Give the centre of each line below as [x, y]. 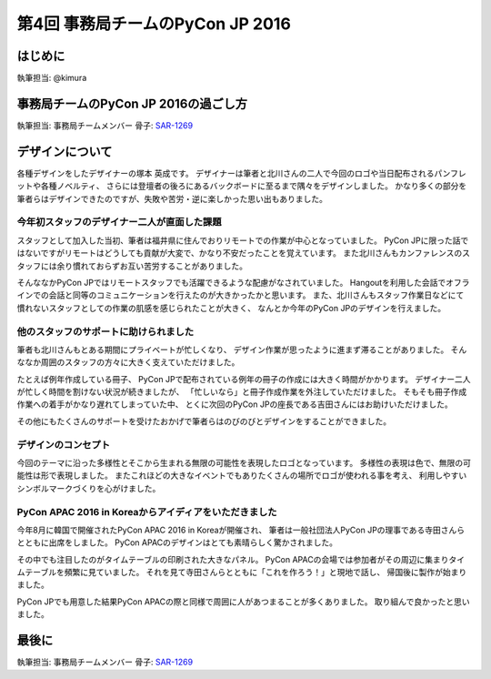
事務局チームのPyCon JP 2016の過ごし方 [132, 103]
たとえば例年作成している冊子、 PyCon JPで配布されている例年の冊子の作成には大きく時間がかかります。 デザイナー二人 [244, 379]
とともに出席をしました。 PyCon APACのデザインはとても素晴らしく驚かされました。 [177, 542]
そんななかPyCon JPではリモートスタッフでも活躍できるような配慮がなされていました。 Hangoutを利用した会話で [231, 282]
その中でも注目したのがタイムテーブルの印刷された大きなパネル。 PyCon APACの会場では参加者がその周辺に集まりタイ [241, 559]
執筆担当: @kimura [52, 78]
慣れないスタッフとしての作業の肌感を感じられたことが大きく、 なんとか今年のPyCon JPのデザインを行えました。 [231, 308]
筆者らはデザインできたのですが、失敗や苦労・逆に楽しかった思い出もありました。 [172, 198]
